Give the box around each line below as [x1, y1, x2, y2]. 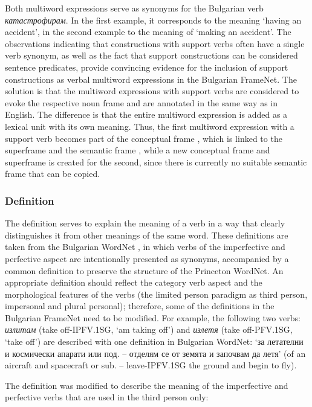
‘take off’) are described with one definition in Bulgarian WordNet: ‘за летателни [5, 335, 304, 348]
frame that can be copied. [5, 167, 100, 180]
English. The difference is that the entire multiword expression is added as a [5, 108, 288, 121]
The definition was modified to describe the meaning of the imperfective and [5, 379, 288, 391]
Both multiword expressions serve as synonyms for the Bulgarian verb [5, 2, 264, 14]
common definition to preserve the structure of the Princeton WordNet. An [5, 264, 284, 277]
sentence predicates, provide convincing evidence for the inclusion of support [5, 60, 288, 73]
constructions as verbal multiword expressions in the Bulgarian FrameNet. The [5, 72, 297, 85]
